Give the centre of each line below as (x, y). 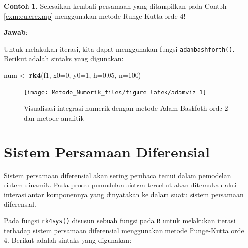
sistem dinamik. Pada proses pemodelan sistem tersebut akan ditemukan (113, 185)
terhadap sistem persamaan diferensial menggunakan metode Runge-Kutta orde (124, 230)
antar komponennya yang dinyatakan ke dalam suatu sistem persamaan (136, 194)
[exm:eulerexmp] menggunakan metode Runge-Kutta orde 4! (95, 15)
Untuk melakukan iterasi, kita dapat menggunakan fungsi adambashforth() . (119, 48)
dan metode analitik (54, 117)
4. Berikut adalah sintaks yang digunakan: (68, 240)
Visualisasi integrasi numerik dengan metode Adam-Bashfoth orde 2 (126, 108)
